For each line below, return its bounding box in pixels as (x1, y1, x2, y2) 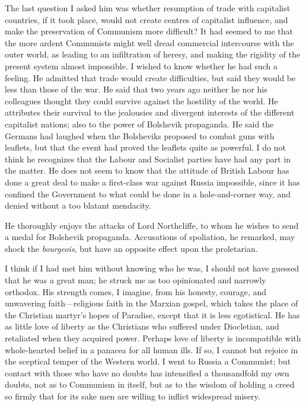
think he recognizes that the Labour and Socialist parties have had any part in (5, 152, 291, 165)
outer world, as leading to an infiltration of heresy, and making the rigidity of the (5, 48, 301, 60)
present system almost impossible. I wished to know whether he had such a (5, 59, 278, 72)
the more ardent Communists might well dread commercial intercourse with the (5, 36, 294, 49)
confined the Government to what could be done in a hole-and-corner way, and (5, 187, 291, 200)
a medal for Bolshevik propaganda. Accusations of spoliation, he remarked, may (5, 231, 295, 243)
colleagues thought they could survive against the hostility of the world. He (5, 94, 278, 107)
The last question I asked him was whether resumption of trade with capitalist (5, 2, 291, 14)
